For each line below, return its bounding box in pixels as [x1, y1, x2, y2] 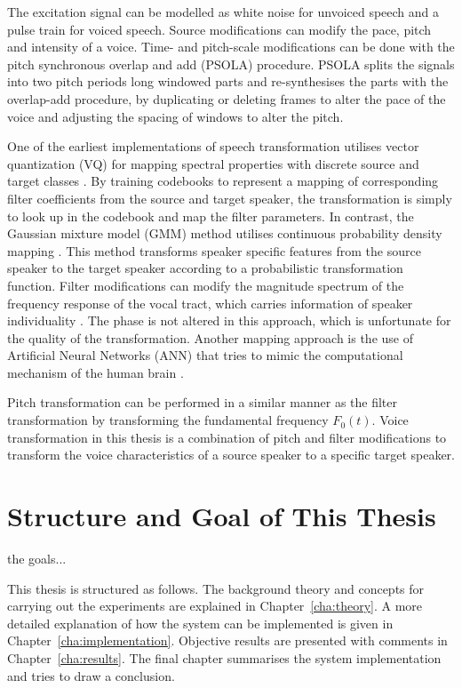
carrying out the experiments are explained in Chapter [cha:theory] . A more [7, 596, 423, 615]
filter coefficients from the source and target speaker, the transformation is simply [7, 188, 452, 207]
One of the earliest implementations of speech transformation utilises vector [7, 137, 419, 156]
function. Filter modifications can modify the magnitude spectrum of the [7, 276, 404, 294]
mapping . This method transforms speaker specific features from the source [7, 241, 421, 260]
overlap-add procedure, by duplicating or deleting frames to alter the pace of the [7, 89, 446, 108]
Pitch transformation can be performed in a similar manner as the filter [7, 393, 397, 412]
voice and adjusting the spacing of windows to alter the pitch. [7, 107, 344, 125]
